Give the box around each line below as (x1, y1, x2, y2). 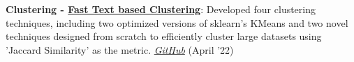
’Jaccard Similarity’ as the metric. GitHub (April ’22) (6, 42, 234, 56)
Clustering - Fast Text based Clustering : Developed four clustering (6, 2, 316, 16)
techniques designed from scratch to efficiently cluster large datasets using (6, 29, 322, 43)
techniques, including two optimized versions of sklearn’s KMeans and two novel (6, 15, 348, 30)
